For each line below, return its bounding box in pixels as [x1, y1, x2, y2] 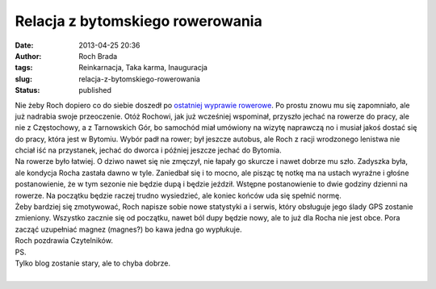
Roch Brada [78, 51, 118, 61]
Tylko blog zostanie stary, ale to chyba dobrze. [15, 258, 171, 268]
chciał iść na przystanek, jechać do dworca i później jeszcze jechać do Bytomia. [15, 145, 282, 155]
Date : [15, 40, 34, 50]
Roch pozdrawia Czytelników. [15, 236, 113, 245]
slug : [15, 73, 32, 84]
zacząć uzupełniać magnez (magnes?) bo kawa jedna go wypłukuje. [15, 224, 242, 234]
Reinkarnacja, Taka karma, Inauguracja [78, 63, 208, 73]
